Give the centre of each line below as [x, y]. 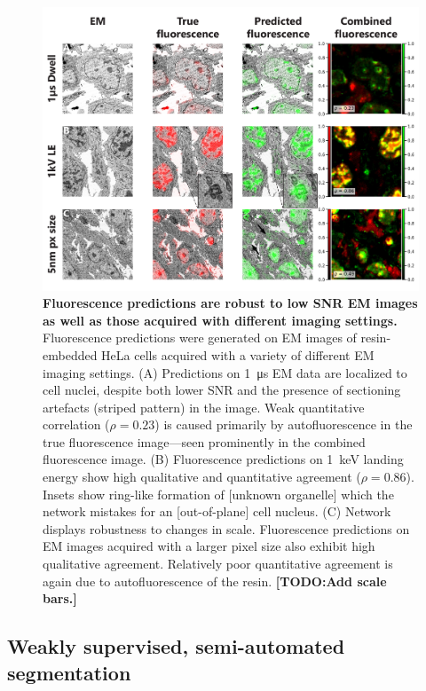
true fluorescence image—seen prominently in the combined [204, 441]
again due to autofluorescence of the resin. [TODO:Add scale [215, 581]
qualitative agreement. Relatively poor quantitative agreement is [218, 564]
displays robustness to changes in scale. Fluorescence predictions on [226, 528]
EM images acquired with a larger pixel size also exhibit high [209, 546]
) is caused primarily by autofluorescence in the [284, 424]
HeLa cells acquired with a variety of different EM [238, 354]
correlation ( [76, 424]
